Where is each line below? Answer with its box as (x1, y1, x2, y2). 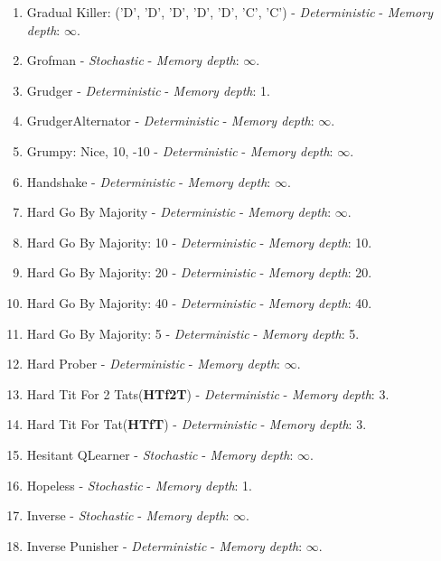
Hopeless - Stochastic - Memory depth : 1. (26, 475, 252, 494)
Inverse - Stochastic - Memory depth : (26, 506, 230, 525)
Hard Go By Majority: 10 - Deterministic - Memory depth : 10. (26, 232, 372, 251)
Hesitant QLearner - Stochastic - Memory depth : (26, 444, 294, 463)
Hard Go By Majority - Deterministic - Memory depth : (26, 202, 332, 221)
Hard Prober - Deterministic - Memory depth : (26, 354, 280, 373)
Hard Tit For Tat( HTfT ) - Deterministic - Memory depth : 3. (26, 415, 367, 434)
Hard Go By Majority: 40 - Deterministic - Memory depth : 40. (26, 293, 372, 312)
